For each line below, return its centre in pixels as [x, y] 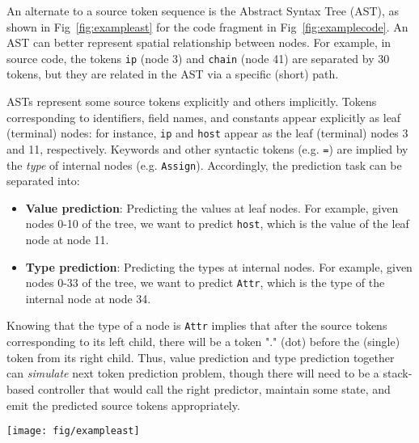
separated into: [43, 181]
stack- [398, 373]
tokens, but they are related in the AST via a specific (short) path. [173, 74]
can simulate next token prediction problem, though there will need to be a [193, 373]
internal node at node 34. [88, 298]
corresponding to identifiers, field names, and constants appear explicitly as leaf [204, 117]
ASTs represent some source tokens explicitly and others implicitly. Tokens [192, 101]
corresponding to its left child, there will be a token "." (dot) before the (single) [203, 342]
